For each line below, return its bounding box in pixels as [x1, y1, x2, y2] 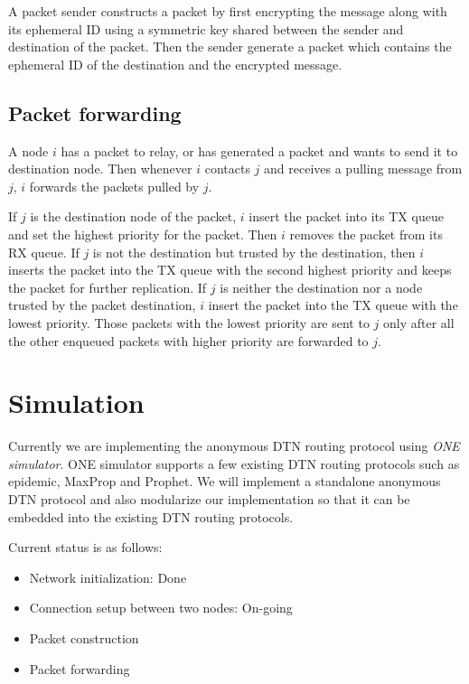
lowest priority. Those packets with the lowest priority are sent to [8, 313, 370, 332]
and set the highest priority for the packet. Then [8, 224, 277, 243]
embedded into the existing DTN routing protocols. [8, 507, 294, 526]
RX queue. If [8, 242, 80, 261]
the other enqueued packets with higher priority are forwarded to [8, 331, 369, 350]
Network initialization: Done [29, 567, 187, 586]
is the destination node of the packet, [30, 207, 237, 226]
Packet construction [29, 628, 139, 647]
